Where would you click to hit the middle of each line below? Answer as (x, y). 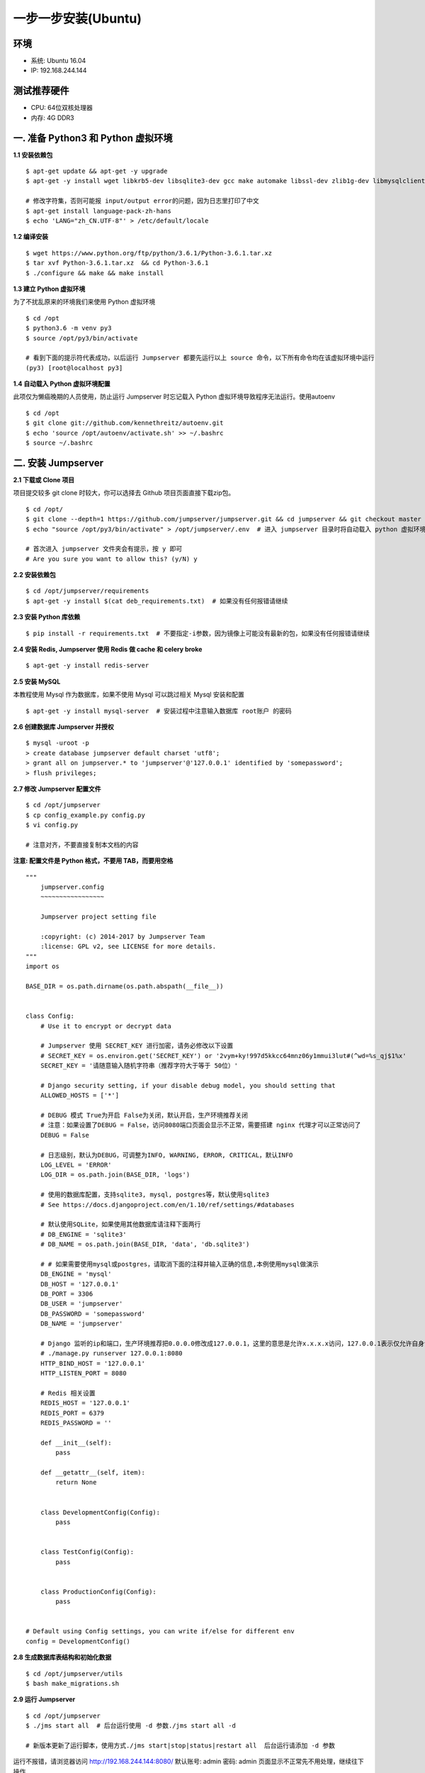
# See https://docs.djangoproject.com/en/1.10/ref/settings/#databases (167, 1205)
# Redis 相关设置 (68, 1393)
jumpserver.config (72, 887)
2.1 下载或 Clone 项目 (44, 479)
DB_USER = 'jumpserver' (81, 1304)
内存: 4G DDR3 (52, 118)
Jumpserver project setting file (98, 917)
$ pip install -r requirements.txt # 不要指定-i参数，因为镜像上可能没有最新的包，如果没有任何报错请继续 (198, 633)
